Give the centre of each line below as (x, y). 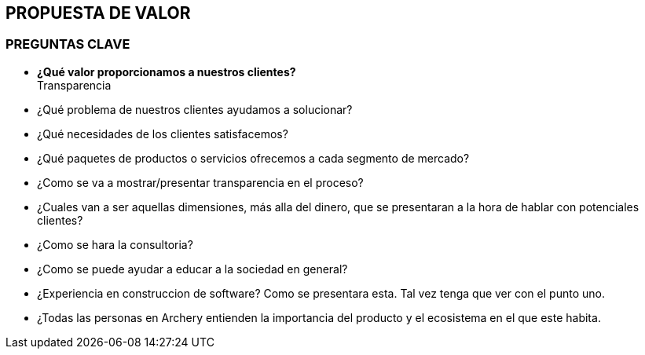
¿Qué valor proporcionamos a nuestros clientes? (167, 71)
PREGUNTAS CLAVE (68, 44)
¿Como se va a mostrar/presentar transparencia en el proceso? (200, 182)
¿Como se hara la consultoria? (115, 244)
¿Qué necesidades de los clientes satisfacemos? (163, 134)
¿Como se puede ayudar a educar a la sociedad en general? (192, 269)
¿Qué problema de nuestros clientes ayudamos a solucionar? (195, 109)
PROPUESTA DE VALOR (98, 13)
